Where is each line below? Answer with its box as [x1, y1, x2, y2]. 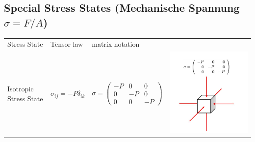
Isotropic [7, 84, 34, 94]
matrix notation [92, 39, 140, 49]
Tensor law [50, 39, 83, 49]
